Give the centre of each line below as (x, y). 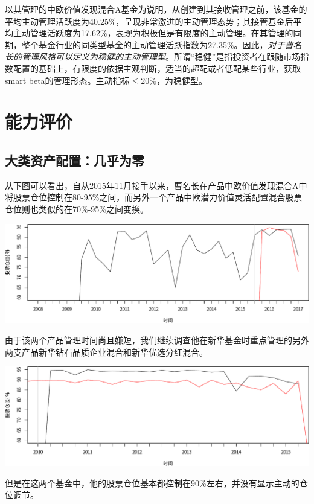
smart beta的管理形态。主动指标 (67, 80)
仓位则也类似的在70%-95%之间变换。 (77, 209)
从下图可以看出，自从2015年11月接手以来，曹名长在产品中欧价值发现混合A (152, 185)
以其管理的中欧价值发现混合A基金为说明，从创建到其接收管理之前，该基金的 (156, 9)
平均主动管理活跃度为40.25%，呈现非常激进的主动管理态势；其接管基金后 (149, 21)
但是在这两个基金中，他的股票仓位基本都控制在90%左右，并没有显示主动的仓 (156, 483)
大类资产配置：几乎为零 (75, 160)
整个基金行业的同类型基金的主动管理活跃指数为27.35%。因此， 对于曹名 (162, 44)
